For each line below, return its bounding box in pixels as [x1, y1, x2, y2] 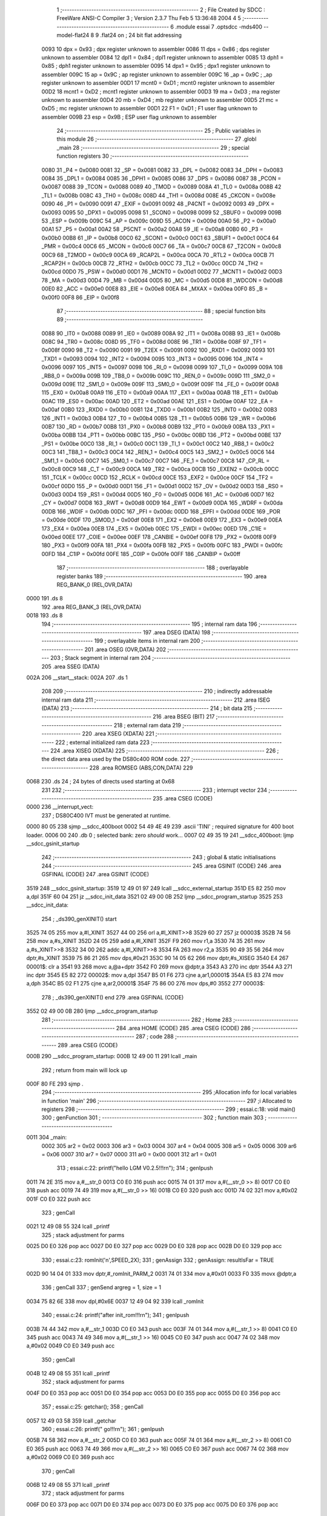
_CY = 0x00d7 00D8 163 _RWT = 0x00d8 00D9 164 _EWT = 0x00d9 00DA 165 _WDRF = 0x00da [41, 499, 283, 506]
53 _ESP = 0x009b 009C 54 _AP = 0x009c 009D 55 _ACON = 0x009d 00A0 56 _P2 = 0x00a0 [41, 217, 277, 224]
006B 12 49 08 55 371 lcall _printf [26, 1481, 110, 1488]
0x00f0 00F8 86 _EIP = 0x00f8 [41, 293, 119, 301]
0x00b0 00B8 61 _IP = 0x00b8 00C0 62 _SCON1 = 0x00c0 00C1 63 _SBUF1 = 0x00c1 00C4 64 [41, 234, 279, 241]
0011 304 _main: [26, 1134, 67, 1141]
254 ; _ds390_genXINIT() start [41, 915, 117, 922]
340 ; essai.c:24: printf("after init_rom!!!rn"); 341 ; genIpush [41, 1312, 190, 1319]
